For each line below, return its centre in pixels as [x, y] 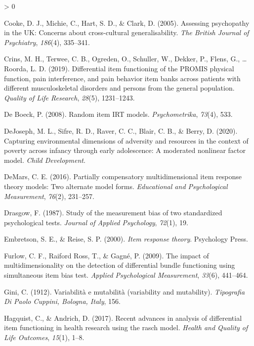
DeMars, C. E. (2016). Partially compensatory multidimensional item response [123, 176]
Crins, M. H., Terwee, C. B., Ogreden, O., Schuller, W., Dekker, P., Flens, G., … [126, 59]
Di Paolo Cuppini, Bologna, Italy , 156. [62, 301]
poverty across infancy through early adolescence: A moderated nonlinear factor [125, 150]
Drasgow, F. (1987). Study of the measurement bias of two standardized [113, 213]
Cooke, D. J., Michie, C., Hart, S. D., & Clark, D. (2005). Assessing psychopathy [127, 23]
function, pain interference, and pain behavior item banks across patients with [122, 78]
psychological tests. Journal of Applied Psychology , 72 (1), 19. [96, 222]
